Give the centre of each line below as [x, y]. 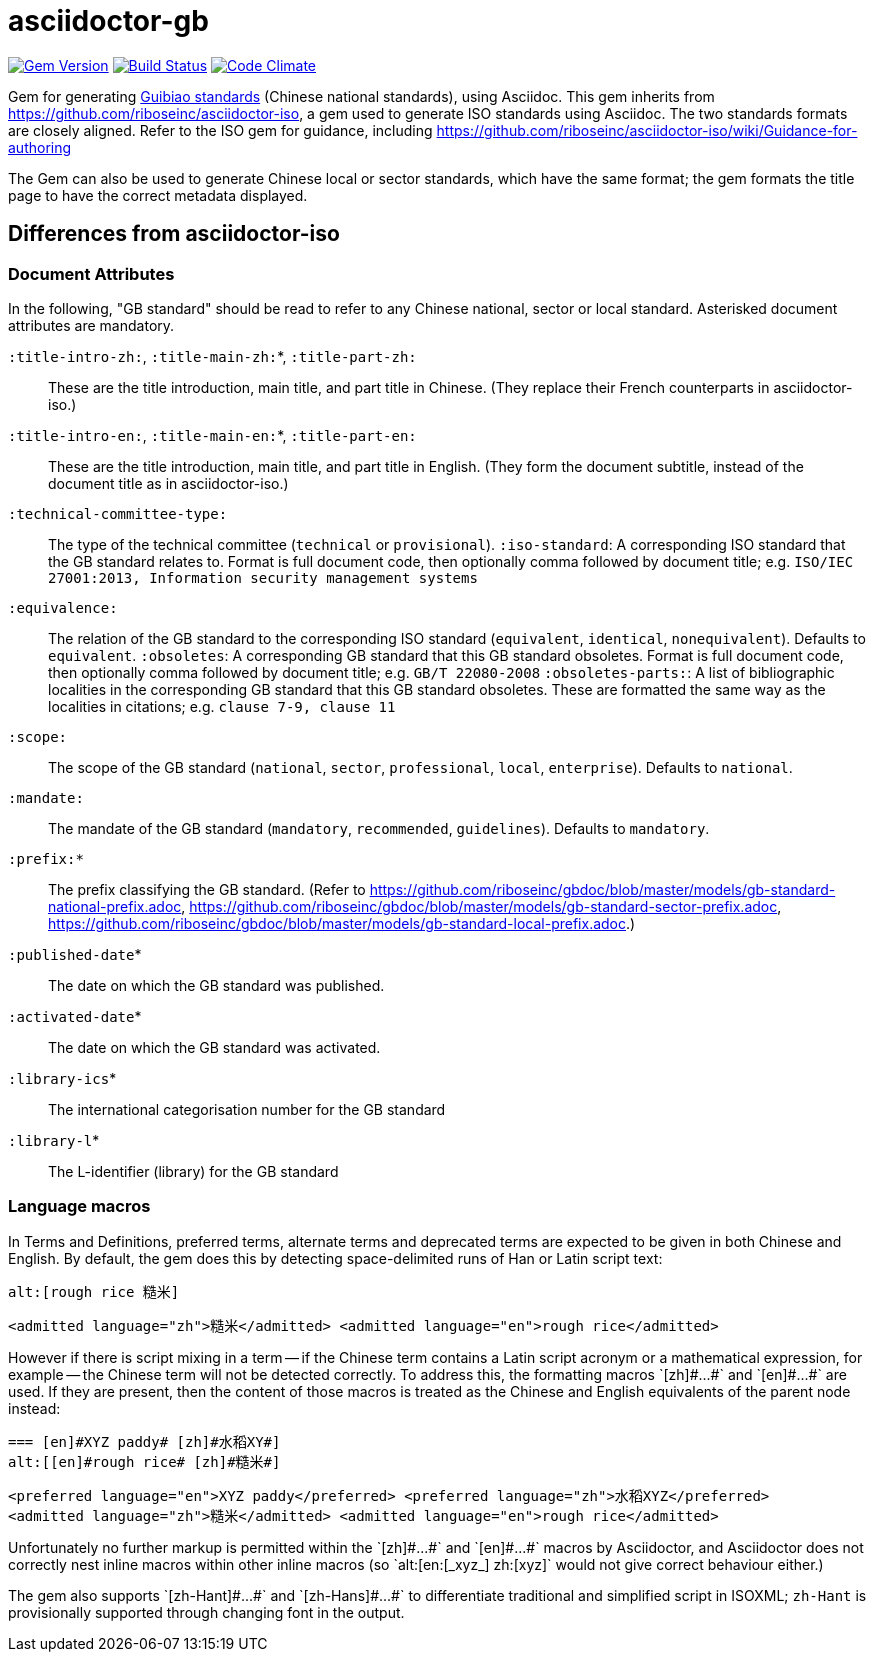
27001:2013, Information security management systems [263, 577]
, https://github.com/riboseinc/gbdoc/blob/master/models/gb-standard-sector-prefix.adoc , [481, 906]
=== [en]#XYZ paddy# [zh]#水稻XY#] [144, 1441]
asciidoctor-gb [108, 21]
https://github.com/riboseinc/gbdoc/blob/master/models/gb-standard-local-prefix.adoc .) [342, 923]
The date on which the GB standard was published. [216, 985]
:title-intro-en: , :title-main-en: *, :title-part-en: [212, 435]
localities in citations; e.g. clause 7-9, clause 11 [222, 706]
